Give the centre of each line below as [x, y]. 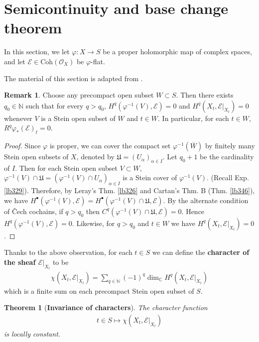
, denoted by [95, 157]
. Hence [193, 211]
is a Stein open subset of [78, 118]
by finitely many [230, 146]
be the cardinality [227, 157]
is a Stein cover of [150, 177]
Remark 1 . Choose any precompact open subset [79, 95]
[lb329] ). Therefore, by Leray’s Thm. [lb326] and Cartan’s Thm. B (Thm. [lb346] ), [129, 190]
